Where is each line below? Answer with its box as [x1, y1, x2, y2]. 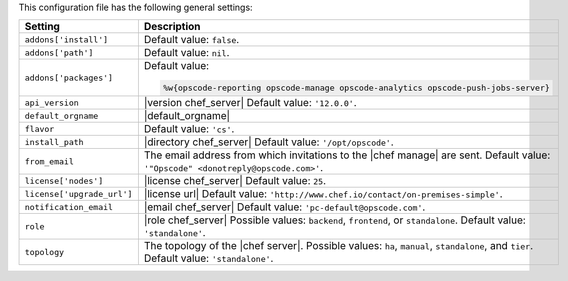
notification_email [24, 201, 114, 212]
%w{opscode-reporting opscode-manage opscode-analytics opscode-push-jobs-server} [163, 83, 550, 94]
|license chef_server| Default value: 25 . [143, 174, 327, 188]
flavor [24, 123, 55, 134]
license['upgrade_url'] [24, 188, 133, 199]
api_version [24, 97, 79, 108]
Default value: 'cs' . [143, 122, 235, 136]
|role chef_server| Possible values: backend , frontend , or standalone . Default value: [143, 213, 527, 227]
